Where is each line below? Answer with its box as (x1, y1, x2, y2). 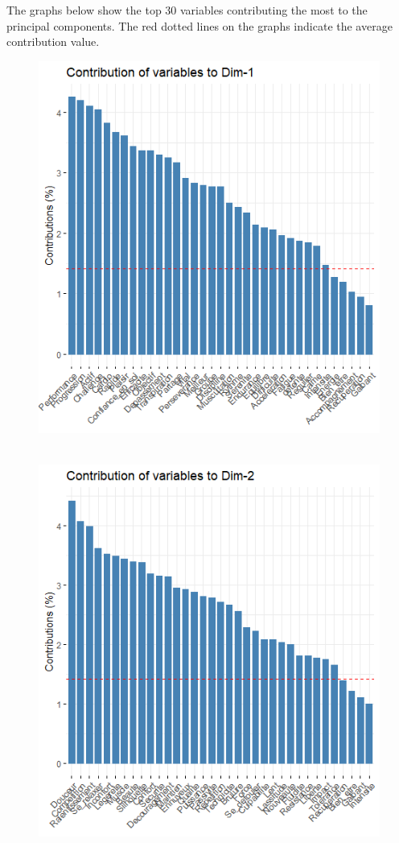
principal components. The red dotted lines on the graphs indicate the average (6, 17, 393, 34)
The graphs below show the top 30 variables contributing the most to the (6, 2, 368, 18)
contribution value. (6, 33, 100, 50)
